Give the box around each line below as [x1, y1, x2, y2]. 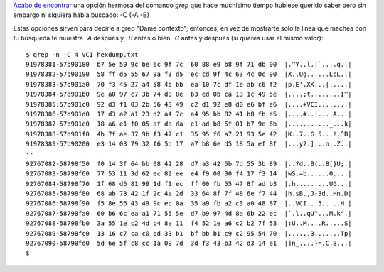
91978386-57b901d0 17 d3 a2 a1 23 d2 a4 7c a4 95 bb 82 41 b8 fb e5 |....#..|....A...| [26, 110, 352, 118]
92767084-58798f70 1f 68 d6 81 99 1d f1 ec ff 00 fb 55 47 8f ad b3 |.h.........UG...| [26, 180, 352, 187]
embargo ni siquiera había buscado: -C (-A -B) [13, 11, 149, 19]
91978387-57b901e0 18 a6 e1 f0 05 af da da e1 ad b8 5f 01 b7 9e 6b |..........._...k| [26, 120, 352, 128]
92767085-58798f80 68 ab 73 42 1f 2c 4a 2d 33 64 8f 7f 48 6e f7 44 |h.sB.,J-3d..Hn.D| [26, 190, 352, 198]
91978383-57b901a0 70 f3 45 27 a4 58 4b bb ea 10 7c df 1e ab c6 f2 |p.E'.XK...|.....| [26, 80, 352, 88]
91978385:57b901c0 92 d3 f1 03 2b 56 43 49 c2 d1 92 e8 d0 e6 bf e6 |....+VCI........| [26, 100, 352, 108]
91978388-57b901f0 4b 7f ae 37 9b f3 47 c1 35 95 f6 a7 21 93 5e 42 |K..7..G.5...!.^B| [26, 130, 352, 138]
